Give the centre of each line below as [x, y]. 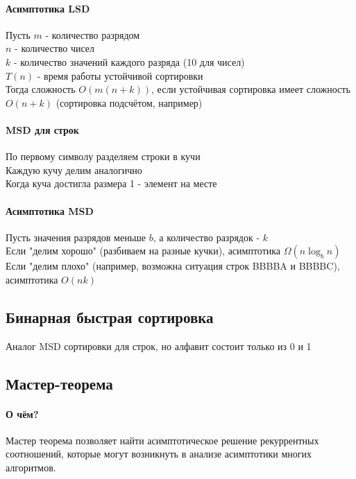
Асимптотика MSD [50, 210]
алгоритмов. [31, 468]
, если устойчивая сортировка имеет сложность [251, 89]
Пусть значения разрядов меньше [76, 237]
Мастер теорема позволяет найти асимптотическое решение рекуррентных [162, 440]
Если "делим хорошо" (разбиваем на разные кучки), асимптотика [143, 251]
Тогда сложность [41, 89]
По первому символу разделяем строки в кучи [103, 156]
